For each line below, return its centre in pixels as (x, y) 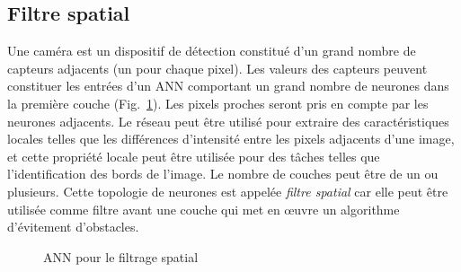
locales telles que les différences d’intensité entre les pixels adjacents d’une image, (231, 139)
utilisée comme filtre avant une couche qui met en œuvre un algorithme (204, 209)
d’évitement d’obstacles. (73, 227)
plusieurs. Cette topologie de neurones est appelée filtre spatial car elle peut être (228, 191)
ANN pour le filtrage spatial (121, 256)
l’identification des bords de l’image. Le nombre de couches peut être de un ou (223, 174)
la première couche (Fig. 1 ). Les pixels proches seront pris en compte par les (218, 103)
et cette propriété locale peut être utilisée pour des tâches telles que (194, 156)
